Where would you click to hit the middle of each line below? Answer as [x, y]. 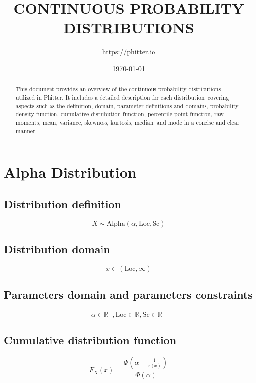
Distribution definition [63, 203]
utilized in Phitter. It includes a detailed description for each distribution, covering [122, 97]
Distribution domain [57, 249]
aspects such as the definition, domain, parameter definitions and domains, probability [127, 106]
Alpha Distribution [70, 172]
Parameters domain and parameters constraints [128, 294]
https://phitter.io [129, 51]
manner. [26, 130]
